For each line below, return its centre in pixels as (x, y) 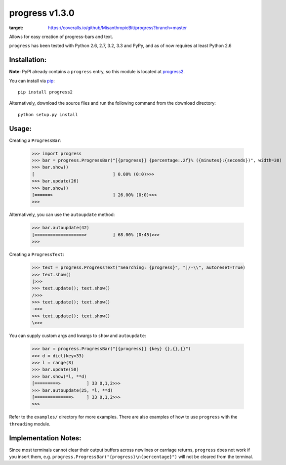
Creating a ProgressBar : (35, 140)
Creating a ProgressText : (37, 254)
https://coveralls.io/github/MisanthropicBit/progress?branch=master (118, 28)
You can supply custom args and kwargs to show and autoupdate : (78, 336)
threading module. (30, 424)
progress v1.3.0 (42, 13)
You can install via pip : (32, 81)
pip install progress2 (45, 92)
